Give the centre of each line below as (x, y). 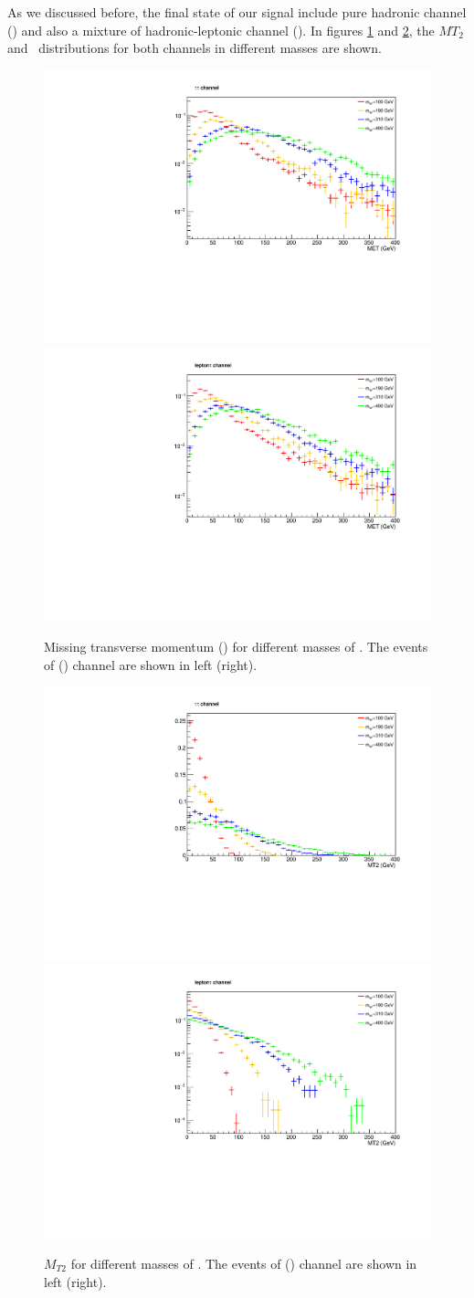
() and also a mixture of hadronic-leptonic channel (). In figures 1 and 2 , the (221, 30)
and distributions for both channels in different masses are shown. (195, 48)
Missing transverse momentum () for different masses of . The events (236, 647)
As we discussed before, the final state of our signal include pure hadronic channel (237, 12)
